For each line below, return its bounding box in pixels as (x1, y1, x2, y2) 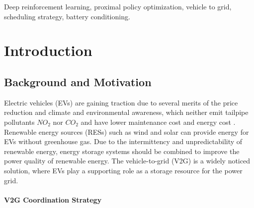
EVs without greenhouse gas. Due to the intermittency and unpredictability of (4, 136, 243, 147)
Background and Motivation (4, 74, 152, 89)
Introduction (4, 40, 92, 60)
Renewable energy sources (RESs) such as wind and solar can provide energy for (4, 126, 249, 137)
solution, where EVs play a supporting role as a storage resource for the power (4, 165, 243, 175)
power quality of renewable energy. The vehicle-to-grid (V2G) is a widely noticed (4, 156, 250, 166)
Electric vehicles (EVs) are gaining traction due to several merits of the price (4, 97, 238, 107)
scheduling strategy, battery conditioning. (4, 11, 130, 21)
